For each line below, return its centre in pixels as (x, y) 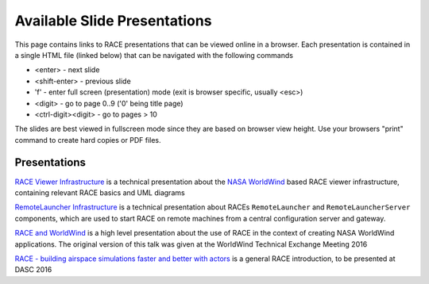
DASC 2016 (33, 270)
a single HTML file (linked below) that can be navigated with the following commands (154, 55)
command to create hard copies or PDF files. (88, 140)
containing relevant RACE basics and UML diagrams (100, 192)
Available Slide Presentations (113, 21)
